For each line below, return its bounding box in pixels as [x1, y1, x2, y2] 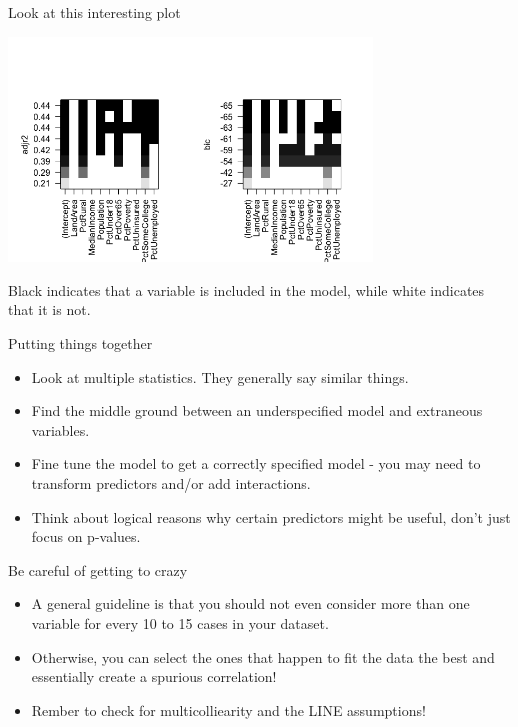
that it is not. [8, 299, 91, 320]
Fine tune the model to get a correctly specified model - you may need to [31, 453, 481, 474]
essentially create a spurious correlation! [31, 666, 277, 687]
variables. [31, 419, 90, 440]
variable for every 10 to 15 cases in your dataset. [31, 612, 329, 633]
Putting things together [8, 333, 153, 354]
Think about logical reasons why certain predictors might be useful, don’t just [31, 506, 511, 527]
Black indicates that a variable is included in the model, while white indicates [8, 279, 485, 300]
